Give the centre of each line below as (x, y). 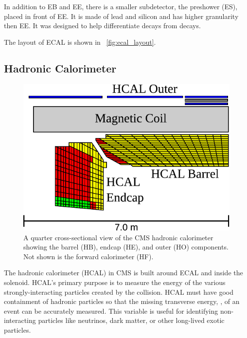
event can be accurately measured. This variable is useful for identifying (111, 311)
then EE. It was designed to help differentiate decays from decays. (102, 26)
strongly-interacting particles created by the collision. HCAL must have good (119, 292)
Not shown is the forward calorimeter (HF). (88, 256)
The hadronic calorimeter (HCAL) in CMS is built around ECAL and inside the (123, 273)
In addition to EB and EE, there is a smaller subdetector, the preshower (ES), (121, 6)
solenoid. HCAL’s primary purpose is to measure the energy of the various (115, 282)
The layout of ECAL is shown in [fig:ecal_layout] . (80, 42)
